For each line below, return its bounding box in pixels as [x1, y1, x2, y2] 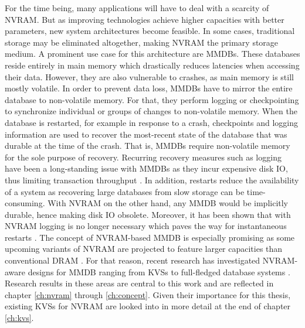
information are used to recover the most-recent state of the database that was [5, 128, 287, 140]
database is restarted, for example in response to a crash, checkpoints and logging [5, 116, 299, 128]
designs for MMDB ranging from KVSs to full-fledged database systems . [28, 265, 290, 278]
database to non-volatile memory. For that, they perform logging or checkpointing [5, 93, 299, 105]
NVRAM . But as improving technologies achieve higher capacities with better [5, 13, 284, 25]
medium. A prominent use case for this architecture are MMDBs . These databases [5, 47, 300, 60]
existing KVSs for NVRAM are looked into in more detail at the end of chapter [5, 300, 291, 312]
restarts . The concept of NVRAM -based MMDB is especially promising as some [5, 231, 295, 243]
